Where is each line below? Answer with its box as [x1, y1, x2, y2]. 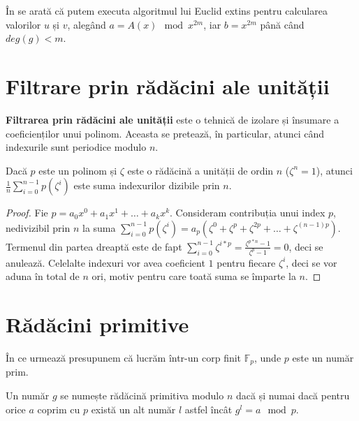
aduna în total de [6, 269, 80, 283]
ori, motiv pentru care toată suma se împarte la [91, 269, 296, 283]
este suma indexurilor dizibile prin [73, 178, 220, 193]
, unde [254, 350, 281, 364]
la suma [82, 220, 116, 235]
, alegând [67, 17, 106, 31]
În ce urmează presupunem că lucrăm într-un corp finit [6, 350, 242, 364]
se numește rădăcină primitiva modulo [60, 387, 224, 402]
